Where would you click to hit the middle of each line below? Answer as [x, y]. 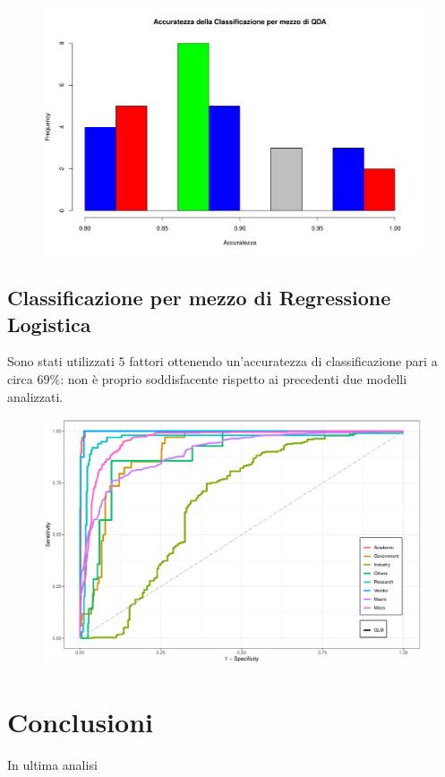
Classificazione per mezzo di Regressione [199, 298]
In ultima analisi [52, 765]
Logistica [49, 324]
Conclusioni [80, 722]
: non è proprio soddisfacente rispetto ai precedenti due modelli [234, 378]
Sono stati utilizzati [61, 361]
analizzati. [35, 396]
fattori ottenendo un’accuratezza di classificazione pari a [283, 361]
